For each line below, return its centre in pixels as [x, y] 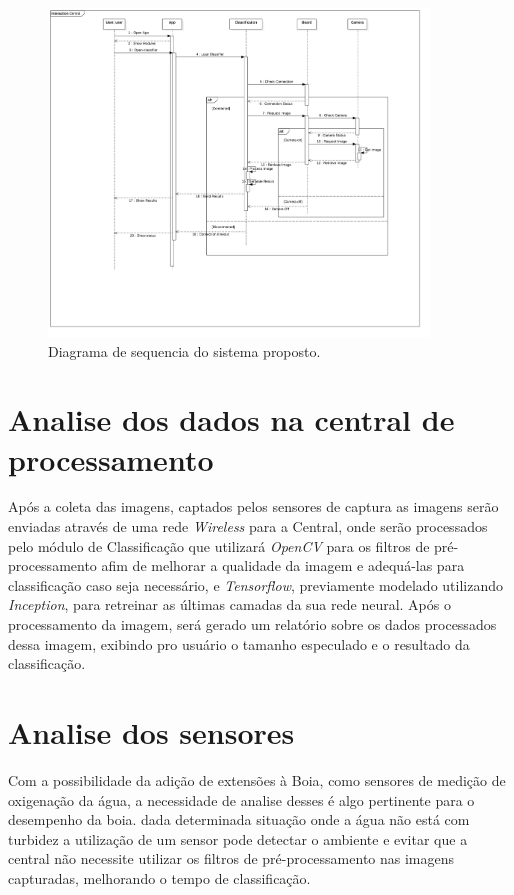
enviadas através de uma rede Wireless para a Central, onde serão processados [248, 526]
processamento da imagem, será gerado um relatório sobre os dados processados [252, 624]
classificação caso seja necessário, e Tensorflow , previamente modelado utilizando [256, 584]
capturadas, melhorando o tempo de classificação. [159, 877]
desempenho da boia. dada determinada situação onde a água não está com [239, 819]
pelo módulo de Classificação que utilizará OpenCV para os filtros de [219, 545]
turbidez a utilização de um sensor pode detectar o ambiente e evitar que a [238, 838]
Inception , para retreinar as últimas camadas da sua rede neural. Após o [229, 604]
